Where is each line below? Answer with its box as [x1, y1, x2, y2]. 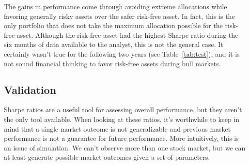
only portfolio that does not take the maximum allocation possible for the [4, 20, 223, 30]
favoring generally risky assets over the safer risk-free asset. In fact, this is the [4, 11, 235, 21]
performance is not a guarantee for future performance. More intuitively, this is [4, 133, 239, 143]
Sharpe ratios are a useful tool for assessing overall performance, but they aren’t [4, 105, 242, 115]
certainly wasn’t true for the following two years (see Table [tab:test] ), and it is [4, 48, 240, 59]
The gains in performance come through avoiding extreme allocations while [4, 1, 227, 11]
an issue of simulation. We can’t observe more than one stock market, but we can [4, 142, 246, 152]
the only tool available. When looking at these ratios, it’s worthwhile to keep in [4, 114, 240, 124]
